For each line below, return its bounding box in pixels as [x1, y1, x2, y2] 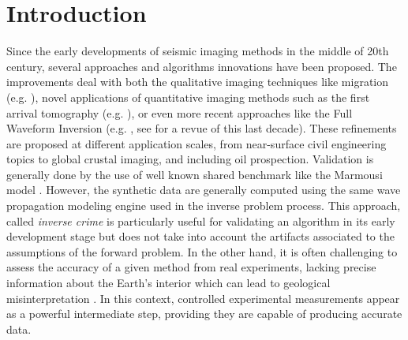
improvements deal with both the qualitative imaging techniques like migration [6, 73, 389, 90]
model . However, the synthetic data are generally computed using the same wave [6, 181, 401, 198]
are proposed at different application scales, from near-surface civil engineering [6, 135, 387, 151]
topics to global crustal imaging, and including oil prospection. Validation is [6, 151, 374, 167]
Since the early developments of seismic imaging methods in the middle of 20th [6, 43, 389, 59]
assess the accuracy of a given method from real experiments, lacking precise [6, 259, 376, 275]
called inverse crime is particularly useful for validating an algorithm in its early [6, 212, 395, 229]
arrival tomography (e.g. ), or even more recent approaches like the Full [6, 104, 353, 121]
